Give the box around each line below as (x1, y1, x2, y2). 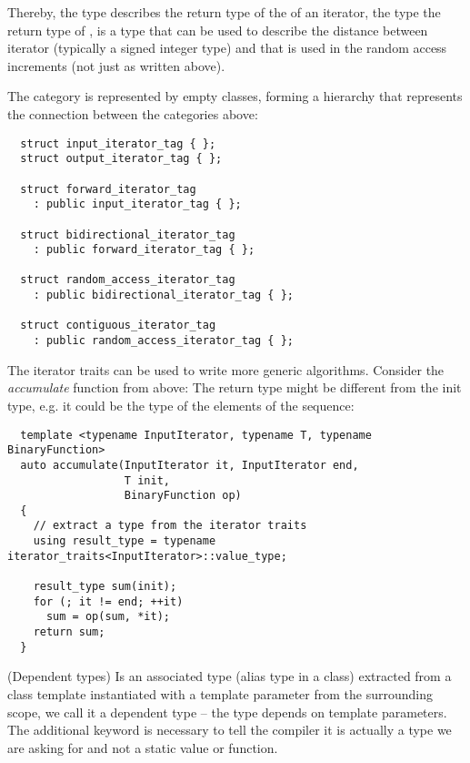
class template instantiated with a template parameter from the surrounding (7, 684, 433, 703)
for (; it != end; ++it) (33, 595, 184, 608)
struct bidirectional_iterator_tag (20, 228, 235, 241)
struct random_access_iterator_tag (20, 273, 235, 287)
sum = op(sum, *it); (45, 610, 170, 624)
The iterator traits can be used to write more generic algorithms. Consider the (7, 360, 445, 379)
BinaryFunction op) (124, 489, 242, 503)
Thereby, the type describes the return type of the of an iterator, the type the (7, 3, 441, 21)
